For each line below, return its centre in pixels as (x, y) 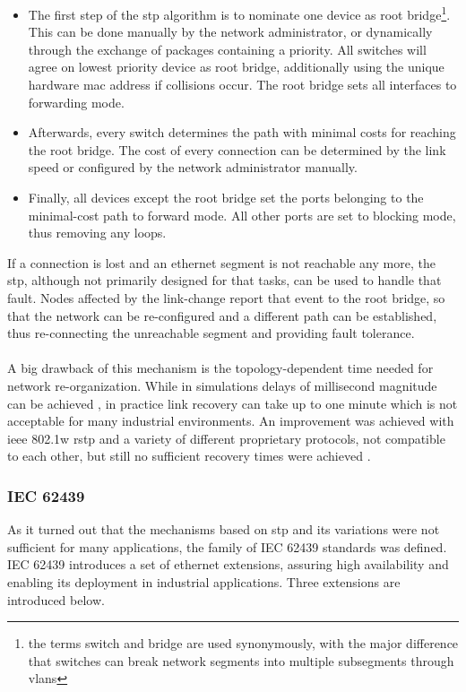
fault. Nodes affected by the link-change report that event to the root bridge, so (226, 297)
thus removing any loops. (97, 233)
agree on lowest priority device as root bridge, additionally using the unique (236, 67)
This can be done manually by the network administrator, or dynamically (230, 32)
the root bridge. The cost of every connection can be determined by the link (237, 149)
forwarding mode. (76, 102)
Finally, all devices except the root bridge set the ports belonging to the (226, 197)
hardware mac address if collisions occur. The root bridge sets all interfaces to (242, 85)
